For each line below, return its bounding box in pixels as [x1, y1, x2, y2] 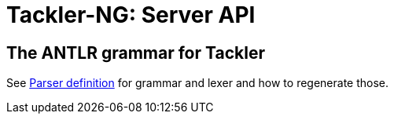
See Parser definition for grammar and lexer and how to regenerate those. [6, 76, 389, 90]
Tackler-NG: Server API [6, 2, 256, 28]
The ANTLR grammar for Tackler [6, 42, 265, 63]
